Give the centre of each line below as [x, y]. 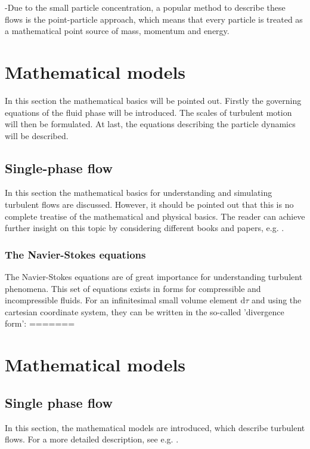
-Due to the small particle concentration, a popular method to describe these [145, 7]
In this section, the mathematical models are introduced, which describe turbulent [155, 427]
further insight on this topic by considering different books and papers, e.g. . [145, 228]
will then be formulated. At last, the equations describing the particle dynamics [150, 124]
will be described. [37, 135]
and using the [276, 300]
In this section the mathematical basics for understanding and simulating [139, 193]
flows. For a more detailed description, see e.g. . [92, 439]
